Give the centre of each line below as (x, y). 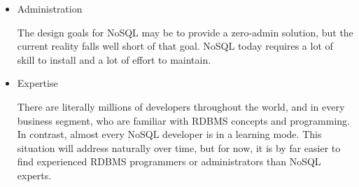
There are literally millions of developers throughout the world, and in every (181, 106)
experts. (34, 175)
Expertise (37, 83)
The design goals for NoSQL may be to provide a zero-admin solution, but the (185, 32)
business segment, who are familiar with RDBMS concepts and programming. (183, 120)
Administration (50, 8)
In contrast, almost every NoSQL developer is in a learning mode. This (169, 134)
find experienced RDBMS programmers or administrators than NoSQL (169, 161)
